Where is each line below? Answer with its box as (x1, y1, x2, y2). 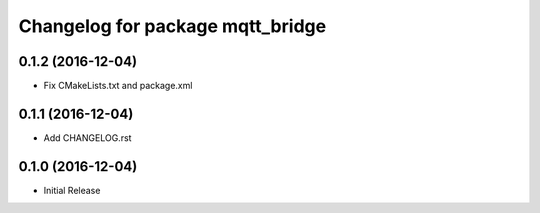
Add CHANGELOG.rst (43, 131, 132, 144)
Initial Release (43, 184, 101, 196)
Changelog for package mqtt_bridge (18, 15, 327, 37)
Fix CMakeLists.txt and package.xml (43, 80, 193, 92)
